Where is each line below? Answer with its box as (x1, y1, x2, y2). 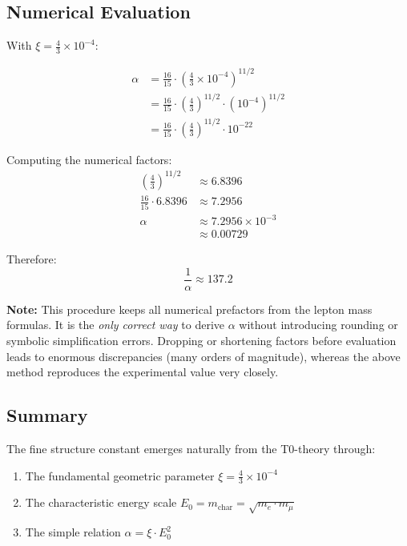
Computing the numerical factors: (6, 151, 172, 167)
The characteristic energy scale (25, 494, 177, 511)
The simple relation (25, 524, 121, 540)
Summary (6, 403, 88, 428)
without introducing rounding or (239, 316, 398, 333)
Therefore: (6, 251, 57, 267)
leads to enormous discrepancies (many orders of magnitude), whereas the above (6, 347, 401, 364)
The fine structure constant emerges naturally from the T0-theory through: (6, 440, 376, 456)
